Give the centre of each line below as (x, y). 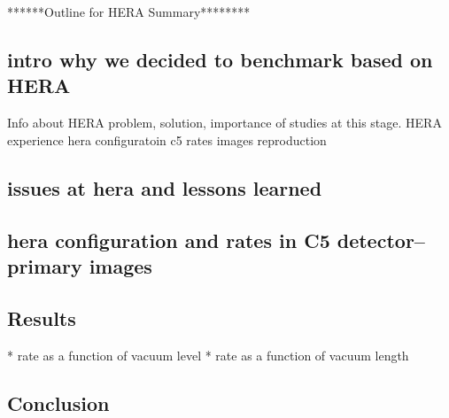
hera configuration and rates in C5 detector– (216, 240)
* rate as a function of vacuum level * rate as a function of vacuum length (208, 355)
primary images (80, 265)
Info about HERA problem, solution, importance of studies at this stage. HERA (224, 123)
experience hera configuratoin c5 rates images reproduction (167, 139)
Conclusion (58, 403)
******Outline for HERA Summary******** (129, 12)
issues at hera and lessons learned (165, 187)
